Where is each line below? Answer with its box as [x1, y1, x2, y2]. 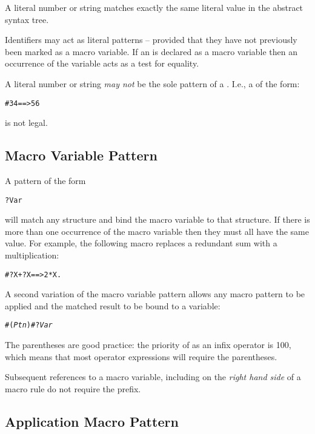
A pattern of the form [5, 174, 86, 187]
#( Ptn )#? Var [5, 321, 53, 330]
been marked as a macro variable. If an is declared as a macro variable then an [5, 45, 298, 58]
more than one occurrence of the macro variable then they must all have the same [5, 225, 309, 237]
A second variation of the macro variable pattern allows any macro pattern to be [5, 288, 305, 300]
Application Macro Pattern [5, 412, 179, 430]
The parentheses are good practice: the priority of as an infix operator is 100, [5, 338, 291, 351]
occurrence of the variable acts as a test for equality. [5, 57, 199, 70]
